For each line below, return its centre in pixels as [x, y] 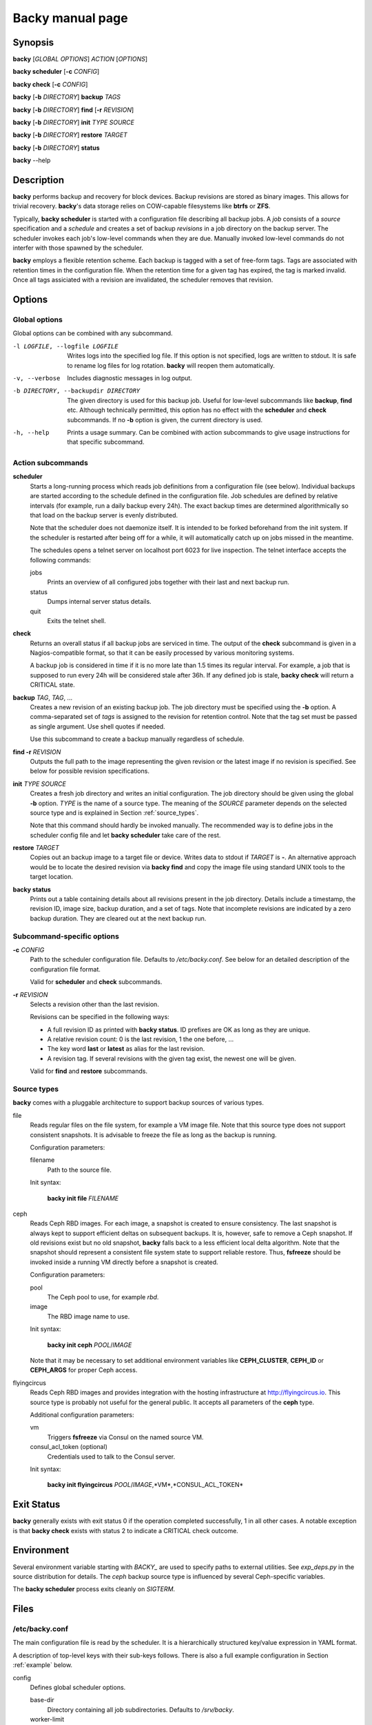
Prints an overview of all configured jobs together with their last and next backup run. [168, 582]
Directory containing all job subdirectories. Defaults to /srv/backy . [141, 1709]
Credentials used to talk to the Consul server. [111, 1457]
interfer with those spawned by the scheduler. [78, 248]
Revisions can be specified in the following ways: [100, 1017]
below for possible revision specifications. [90, 771]
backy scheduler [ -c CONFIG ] [56, 72]
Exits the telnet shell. [76, 620]
